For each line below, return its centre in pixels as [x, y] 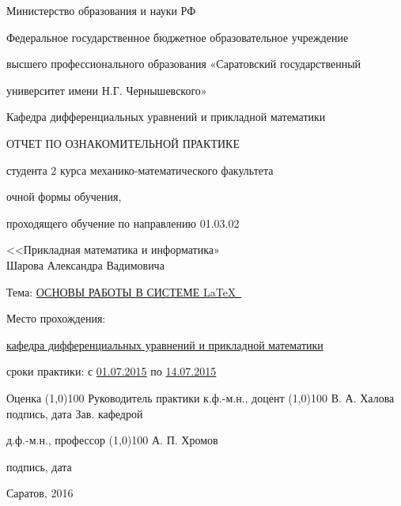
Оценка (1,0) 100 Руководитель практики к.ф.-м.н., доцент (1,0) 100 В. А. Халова [200, 397]
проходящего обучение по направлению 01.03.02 [123, 223]
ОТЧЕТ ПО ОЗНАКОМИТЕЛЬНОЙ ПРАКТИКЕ [123, 143]
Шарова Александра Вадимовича [85, 264]
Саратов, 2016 [40, 493]
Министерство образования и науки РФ [101, 10]
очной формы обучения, [64, 196]
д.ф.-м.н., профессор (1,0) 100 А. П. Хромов [112, 440]
